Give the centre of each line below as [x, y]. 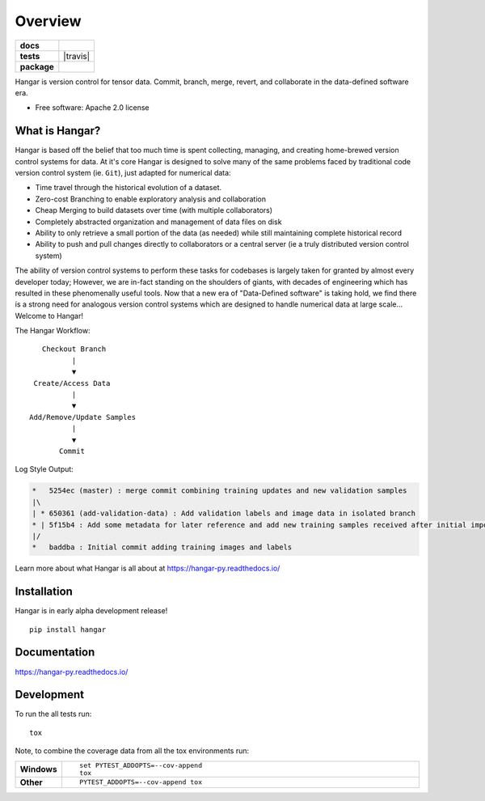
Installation [44, 592]
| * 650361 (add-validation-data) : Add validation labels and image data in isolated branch [224, 513]
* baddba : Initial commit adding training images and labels [162, 547]
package [37, 66]
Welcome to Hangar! [49, 316]
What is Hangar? [58, 131]
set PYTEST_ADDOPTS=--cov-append [141, 765]
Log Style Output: [44, 469]
